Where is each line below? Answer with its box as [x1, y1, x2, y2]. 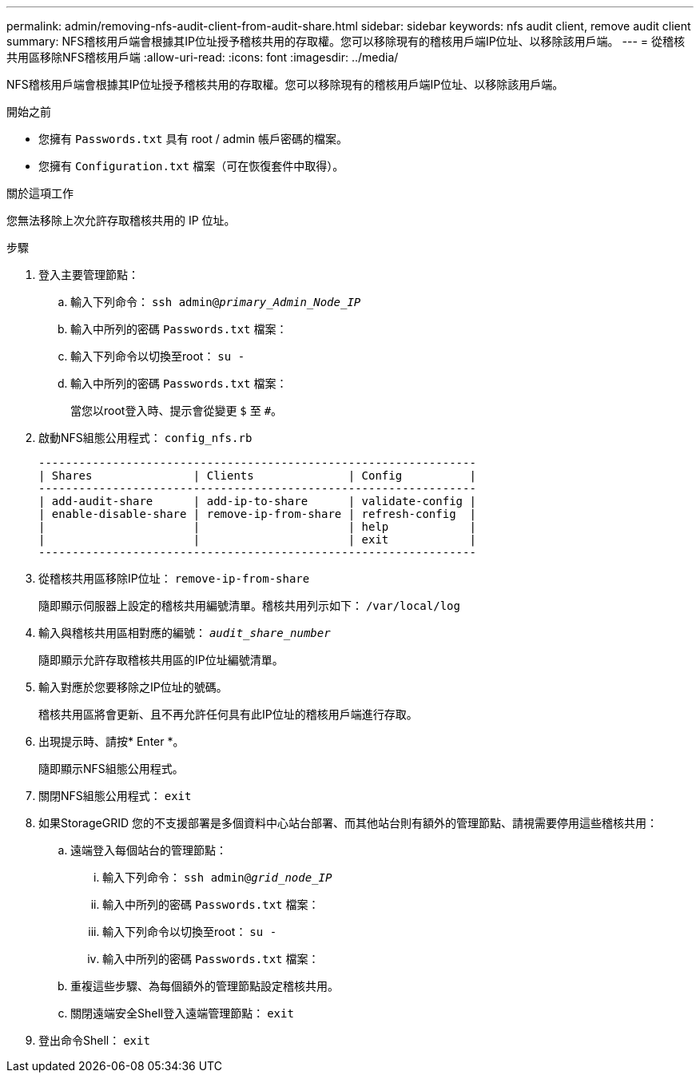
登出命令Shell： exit [38, 1033, 150, 1047]
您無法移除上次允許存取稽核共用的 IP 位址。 [6, 213, 236, 227]
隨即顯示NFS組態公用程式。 [38, 762, 184, 775]
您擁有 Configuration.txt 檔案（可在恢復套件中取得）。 [38, 159, 344, 173]
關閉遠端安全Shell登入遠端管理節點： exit [70, 1006, 294, 1020]
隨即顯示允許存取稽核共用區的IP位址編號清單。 [38, 653, 284, 667]
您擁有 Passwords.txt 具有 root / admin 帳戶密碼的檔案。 [38, 132, 348, 145]
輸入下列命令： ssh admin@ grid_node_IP [102, 870, 332, 884]
